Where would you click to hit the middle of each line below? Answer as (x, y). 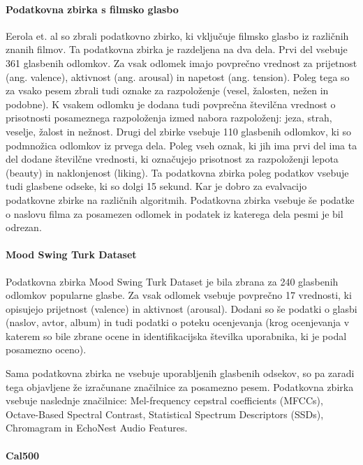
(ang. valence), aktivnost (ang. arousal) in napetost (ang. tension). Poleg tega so (178, 76)
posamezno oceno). (46, 349)
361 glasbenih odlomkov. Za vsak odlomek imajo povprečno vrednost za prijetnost (181, 62)
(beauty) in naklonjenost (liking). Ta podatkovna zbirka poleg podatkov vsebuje (177, 172)
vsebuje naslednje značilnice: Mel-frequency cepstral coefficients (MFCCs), (164, 400)
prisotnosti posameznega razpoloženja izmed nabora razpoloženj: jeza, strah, (169, 118)
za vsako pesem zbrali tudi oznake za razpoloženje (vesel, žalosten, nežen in (167, 90)
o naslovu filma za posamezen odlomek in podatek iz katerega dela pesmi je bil (175, 213)
